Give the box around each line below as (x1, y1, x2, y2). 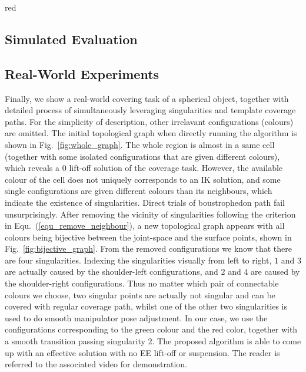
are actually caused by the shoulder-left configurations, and (5, 265, 218, 278)
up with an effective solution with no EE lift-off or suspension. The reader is (5, 346, 280, 358)
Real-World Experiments (5, 64, 159, 83)
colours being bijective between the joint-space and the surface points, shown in (5, 231, 292, 243)
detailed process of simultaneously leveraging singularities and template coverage (5, 104, 296, 116)
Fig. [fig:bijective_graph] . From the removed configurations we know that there (5, 242, 292, 255)
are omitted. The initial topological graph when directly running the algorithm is (5, 127, 297, 139)
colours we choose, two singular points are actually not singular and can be (5, 288, 275, 301)
